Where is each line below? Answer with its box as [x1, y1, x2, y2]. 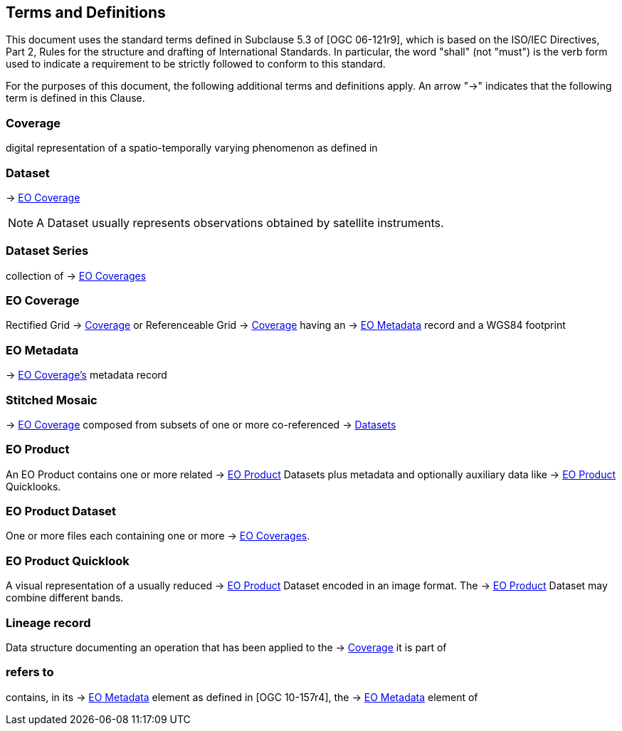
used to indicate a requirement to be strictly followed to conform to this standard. [6, 58, 386, 70]
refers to [6, 665, 54, 680]
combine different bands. [6, 591, 124, 604]
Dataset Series [6, 243, 89, 258]
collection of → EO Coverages [6, 269, 147, 282]
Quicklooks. [6, 480, 61, 493]
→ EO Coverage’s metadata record [6, 369, 167, 382]
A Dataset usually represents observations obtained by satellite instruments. [36, 215, 444, 230]
